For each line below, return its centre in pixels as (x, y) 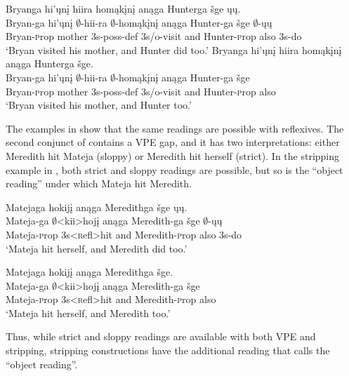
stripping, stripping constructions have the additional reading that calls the (168, 350)
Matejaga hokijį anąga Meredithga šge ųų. (97, 207)
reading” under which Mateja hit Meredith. (99, 183)
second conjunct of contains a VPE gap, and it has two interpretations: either (173, 142)
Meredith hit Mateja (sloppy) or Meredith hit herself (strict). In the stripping (173, 155)
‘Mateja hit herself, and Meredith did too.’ (97, 248)
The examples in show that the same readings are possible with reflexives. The (175, 128)
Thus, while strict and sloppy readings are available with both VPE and (161, 336)
